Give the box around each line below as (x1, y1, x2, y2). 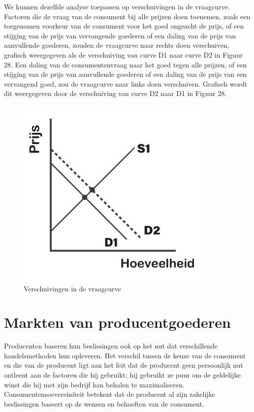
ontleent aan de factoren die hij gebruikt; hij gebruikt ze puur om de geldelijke (4, 370, 241, 380)
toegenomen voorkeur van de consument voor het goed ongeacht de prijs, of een (4, 21, 244, 31)
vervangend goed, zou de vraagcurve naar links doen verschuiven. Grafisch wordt (4, 78, 248, 89)
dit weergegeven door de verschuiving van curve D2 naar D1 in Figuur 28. (4, 88, 227, 98)
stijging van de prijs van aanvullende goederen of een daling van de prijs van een (4, 69, 247, 79)
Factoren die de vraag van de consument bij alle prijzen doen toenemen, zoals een (4, 11, 251, 21)
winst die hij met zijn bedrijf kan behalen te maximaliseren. (4, 379, 185, 389)
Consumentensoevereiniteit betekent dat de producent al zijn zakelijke (4, 389, 215, 399)
